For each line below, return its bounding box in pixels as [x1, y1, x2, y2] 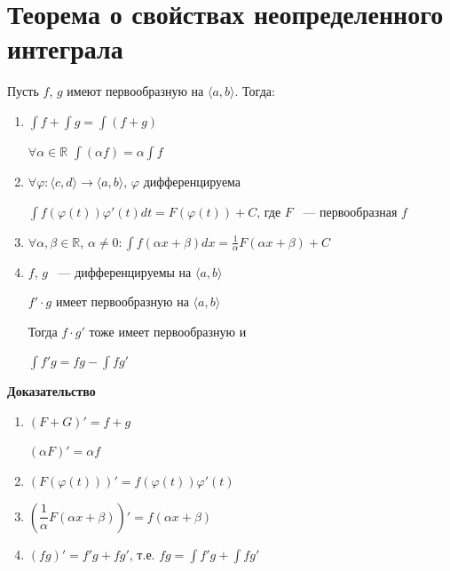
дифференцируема [143, 171, 241, 190]
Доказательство [7, 382, 96, 400]
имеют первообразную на [67, 82, 204, 100]
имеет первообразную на [55, 292, 189, 311]
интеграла [7, 30, 123, 67]
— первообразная [303, 202, 398, 220]
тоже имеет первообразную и [89, 321, 247, 340]
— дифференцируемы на [58, 262, 192, 281]
